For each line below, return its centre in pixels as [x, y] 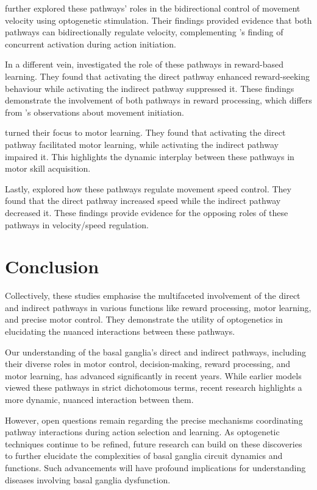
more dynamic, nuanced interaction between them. [99, 399]
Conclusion [52, 266]
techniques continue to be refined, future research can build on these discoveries [154, 443]
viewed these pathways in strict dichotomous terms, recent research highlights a [154, 387]
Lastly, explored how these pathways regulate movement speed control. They [148, 188]
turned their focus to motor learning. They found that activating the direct [145, 132]
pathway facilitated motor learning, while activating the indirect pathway [142, 144]
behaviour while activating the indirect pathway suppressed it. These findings [150, 88]
